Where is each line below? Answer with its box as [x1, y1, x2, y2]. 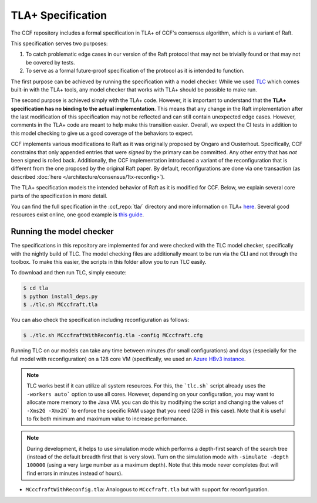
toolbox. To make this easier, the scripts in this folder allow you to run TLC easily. [11, 259, 207, 266]
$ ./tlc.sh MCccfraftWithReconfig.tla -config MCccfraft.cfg [23, 332, 203, 339]
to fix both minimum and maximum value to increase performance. [26, 415, 188, 422]
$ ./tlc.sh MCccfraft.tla [23, 301, 98, 308]
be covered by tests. [25, 59, 76, 66]
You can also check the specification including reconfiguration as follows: [11, 317, 190, 324]
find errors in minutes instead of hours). [26, 470, 123, 477]
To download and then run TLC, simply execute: [11, 269, 127, 276]
